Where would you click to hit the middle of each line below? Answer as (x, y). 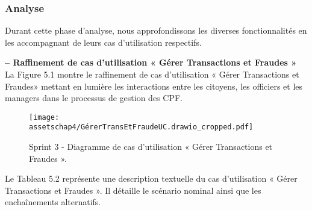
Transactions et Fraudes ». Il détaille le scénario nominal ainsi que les (133, 190)
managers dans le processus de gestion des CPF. (94, 98)
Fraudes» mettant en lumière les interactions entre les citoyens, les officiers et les (154, 86)
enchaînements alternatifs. (53, 202)
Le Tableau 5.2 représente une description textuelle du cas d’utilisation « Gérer (151, 178)
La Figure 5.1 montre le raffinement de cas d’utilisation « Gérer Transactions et (152, 74)
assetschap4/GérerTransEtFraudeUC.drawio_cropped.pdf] (141, 127)
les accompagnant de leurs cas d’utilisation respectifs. (103, 42)
